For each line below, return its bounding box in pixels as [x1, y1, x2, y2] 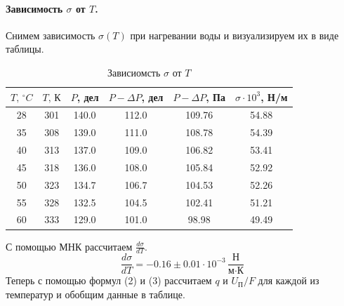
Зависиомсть [107, 65, 161, 79]
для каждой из [258, 273, 319, 288]
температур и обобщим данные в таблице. [6, 287, 185, 302]
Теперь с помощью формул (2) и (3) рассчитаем [6, 273, 212, 288]
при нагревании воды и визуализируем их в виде [130, 27, 339, 42]
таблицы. [6, 41, 44, 56]
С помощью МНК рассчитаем [6, 239, 133, 253]
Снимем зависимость [6, 27, 95, 42]
